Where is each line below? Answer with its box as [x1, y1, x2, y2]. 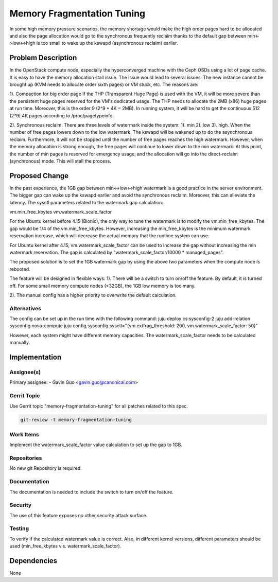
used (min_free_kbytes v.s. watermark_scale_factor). [9, 543, 121, 549]
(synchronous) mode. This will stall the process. [9, 157, 112, 164]
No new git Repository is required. [9, 465, 82, 471]
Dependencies [9, 556, 58, 565]
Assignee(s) [9, 368, 41, 376]
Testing [9, 525, 29, 532]
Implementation [9, 353, 62, 362]
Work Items [9, 431, 39, 438]
